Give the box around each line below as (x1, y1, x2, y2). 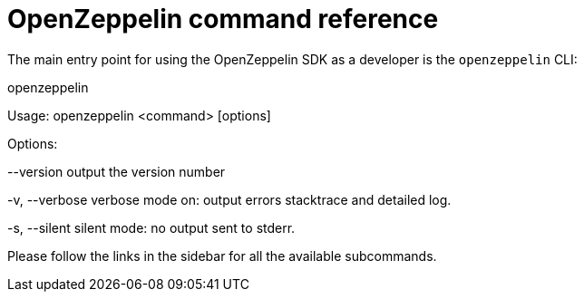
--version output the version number (7, 163, 226, 179)
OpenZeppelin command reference (7, 4, 439, 34)
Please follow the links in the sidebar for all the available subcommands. (7, 247, 437, 264)
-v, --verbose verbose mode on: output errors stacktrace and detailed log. (7, 191, 452, 207)
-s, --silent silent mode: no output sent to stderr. (7, 219, 296, 236)
